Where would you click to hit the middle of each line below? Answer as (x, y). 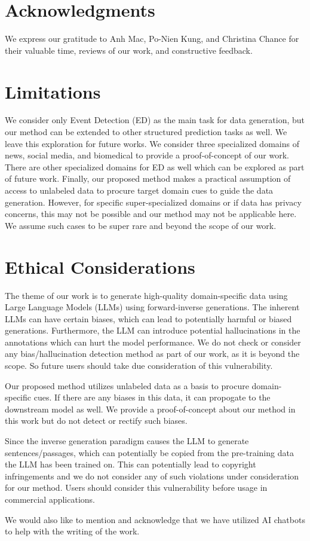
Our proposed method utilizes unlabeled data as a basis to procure (127, 385)
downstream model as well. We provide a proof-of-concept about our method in (150, 409)
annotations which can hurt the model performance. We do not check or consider (153, 342)
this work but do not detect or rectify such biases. (96, 421)
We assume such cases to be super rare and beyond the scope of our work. (141, 225)
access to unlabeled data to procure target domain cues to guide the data (139, 190)
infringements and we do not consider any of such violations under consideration (152, 476)
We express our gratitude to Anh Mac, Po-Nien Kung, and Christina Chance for (152, 39)
